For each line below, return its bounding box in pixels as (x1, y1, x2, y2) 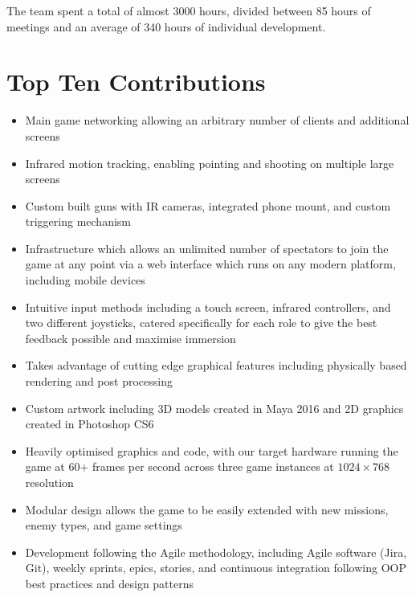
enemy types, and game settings (25, 517, 182, 534)
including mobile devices (25, 272, 145, 288)
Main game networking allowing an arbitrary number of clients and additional (25, 112, 410, 129)
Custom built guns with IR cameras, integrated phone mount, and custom (25, 197, 391, 214)
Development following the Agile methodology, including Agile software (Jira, (25, 543, 407, 560)
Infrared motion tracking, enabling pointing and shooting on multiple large (25, 154, 394, 171)
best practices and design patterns (25, 575, 194, 591)
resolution (25, 474, 74, 490)
